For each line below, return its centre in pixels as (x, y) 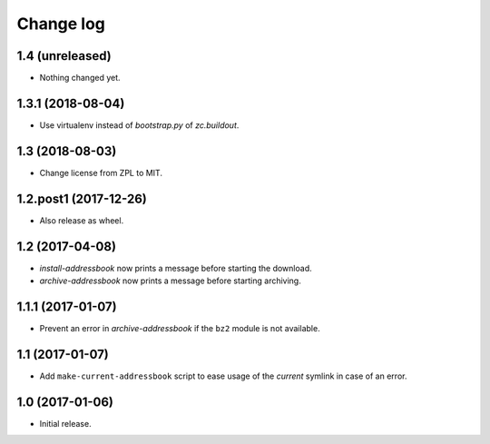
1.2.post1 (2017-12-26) (82, 198)
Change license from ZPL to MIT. (101, 173)
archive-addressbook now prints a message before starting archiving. (170, 281)
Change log (61, 24)
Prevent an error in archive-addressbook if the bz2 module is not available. (180, 328)
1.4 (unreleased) (64, 56)
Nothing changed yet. (80, 78)
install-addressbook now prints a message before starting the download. (176, 268)
